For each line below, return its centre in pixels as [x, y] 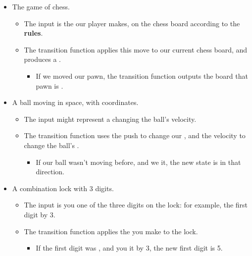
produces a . [42, 59]
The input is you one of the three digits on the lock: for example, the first [136, 205]
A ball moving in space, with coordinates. [75, 102]
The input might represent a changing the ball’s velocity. [110, 119]
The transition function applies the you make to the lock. [111, 231]
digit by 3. [40, 214]
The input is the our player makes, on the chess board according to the [132, 23]
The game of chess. [41, 6]
